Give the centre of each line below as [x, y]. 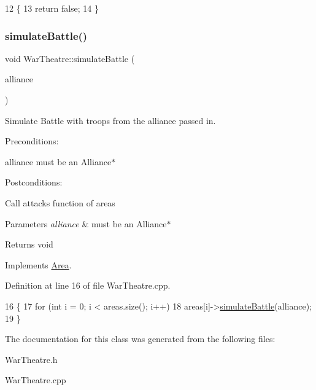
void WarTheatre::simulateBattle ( [70, 58]
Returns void [29, 244]
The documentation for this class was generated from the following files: [140, 339]
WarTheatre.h [31, 359]
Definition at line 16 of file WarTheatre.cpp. [88, 285]
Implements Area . [38, 264]
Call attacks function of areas [60, 202]
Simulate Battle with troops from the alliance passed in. [110, 120]
